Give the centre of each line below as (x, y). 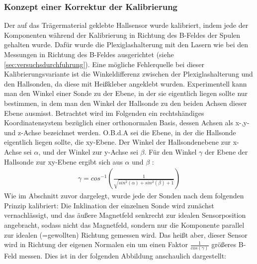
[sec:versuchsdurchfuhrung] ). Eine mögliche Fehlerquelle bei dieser (104, 64)
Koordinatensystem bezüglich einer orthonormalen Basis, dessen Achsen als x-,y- (127, 123)
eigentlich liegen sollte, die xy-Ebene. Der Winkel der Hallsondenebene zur (118, 142)
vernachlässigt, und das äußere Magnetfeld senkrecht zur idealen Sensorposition (125, 215)
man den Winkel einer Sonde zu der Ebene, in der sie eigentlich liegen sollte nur (126, 93)
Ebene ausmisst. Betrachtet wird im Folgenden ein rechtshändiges (104, 113)
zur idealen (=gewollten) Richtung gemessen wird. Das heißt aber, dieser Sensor (126, 234)
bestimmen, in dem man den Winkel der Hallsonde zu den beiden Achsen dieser (126, 103)
